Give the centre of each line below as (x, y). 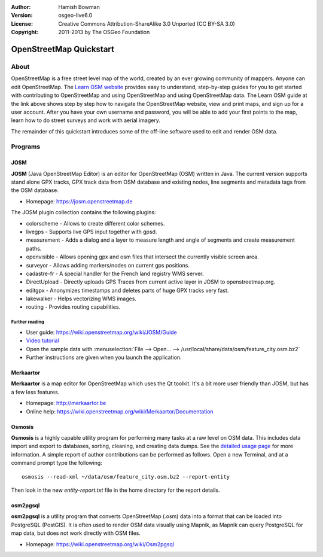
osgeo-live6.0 (75, 16)
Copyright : (25, 32)
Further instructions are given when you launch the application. (104, 357)
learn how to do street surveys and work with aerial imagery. (86, 120)
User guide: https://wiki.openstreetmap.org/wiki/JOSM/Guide (102, 332)
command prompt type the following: (57, 463)
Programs (26, 147)
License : (22, 23)
